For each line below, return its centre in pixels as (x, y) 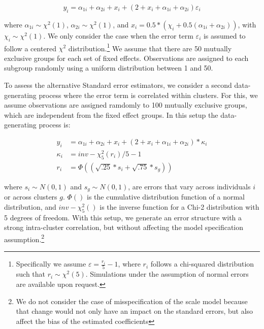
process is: (55, 125)
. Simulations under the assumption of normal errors (167, 274)
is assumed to (224, 35)
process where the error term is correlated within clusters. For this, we (148, 95)
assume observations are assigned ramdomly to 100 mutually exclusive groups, (126, 105)
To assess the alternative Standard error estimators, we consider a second (118, 85)
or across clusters (31, 197)
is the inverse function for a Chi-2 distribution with (179, 206)
